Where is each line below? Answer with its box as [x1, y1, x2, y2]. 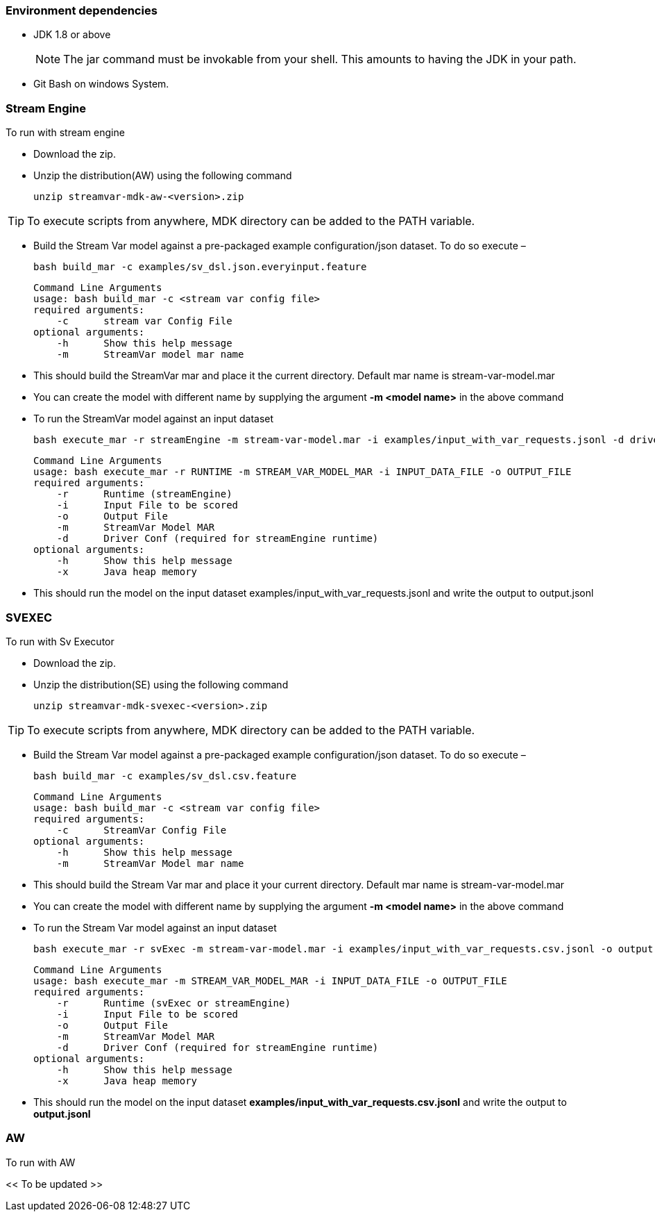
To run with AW [6, 1156, 76, 1168]
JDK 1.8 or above [33, 28, 111, 41]
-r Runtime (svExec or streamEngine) [56, 997, 291, 1009]
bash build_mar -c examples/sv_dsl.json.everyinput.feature [33, 261, 367, 273]
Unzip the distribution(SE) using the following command [33, 678, 289, 690]
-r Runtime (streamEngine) [56, 488, 232, 500]
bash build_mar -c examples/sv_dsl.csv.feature [33, 770, 297, 781]
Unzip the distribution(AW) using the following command [33, 169, 292, 182]
